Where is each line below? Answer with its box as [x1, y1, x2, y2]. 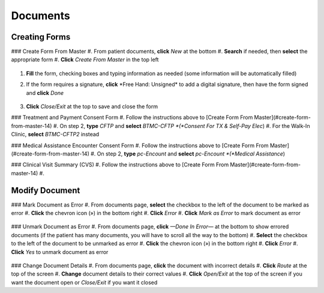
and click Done [26, 89, 64, 96]
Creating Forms [11, 32, 71, 42]
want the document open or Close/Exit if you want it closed [11, 279, 158, 286]
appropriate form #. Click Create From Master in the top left [11, 56, 159, 63]
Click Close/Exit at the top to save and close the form [26, 103, 158, 110]
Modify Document [11, 185, 80, 195]
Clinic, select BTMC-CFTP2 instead [11, 131, 100, 138]
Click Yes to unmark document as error [11, 248, 109, 255]
